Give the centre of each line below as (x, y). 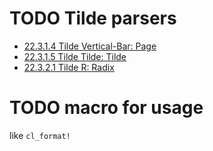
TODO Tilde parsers (93, 18)
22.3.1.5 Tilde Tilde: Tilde (75, 56)
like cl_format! (40, 135)
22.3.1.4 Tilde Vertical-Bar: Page (90, 46)
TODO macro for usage (106, 108)
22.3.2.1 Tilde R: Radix (69, 67)
